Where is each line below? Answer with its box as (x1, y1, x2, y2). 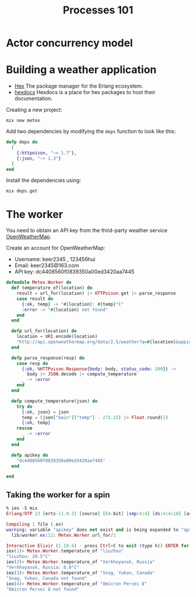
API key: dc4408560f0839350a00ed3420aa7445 (14, 268, 135, 275)
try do (16, 403, 33, 409)
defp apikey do (11, 452, 48, 458)
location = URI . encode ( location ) (16, 334, 98, 340)
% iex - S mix (6, 505, 38, 512)
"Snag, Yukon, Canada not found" (6, 575, 87, 581)
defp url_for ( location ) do (11, 328, 77, 334)
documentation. (14, 95, 52, 102)
